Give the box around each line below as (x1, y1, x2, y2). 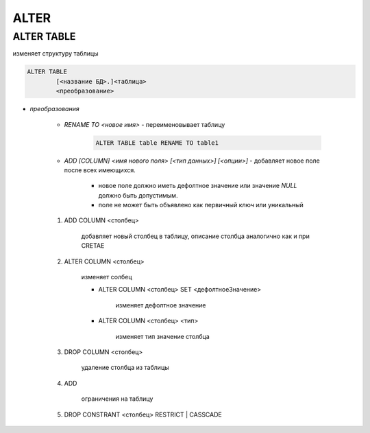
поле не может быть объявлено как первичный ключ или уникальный (98, 201, 304, 209)
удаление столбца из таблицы (81, 364, 169, 372)
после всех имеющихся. (64, 165, 136, 174)
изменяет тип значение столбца (115, 332, 210, 340)
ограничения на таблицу (81, 395, 153, 403)
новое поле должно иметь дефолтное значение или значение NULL (98, 182, 297, 190)
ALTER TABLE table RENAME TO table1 (95, 139, 219, 147)
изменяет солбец (81, 273, 133, 281)
